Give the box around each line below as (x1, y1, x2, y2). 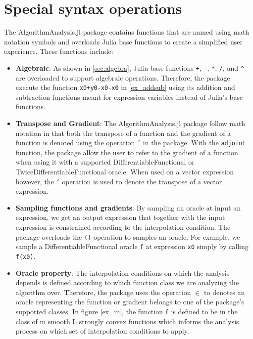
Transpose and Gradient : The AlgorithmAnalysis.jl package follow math (15, 118, 246, 128)
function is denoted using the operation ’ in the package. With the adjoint (15, 137, 246, 148)
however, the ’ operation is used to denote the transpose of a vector (15, 176, 222, 186)
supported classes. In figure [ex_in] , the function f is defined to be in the (15, 306, 238, 316)
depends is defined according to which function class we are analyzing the (15, 277, 239, 288)
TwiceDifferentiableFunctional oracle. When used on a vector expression (15, 167, 234, 177)
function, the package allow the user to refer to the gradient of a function (15, 147, 238, 157)
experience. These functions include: (4, 46, 113, 56)
